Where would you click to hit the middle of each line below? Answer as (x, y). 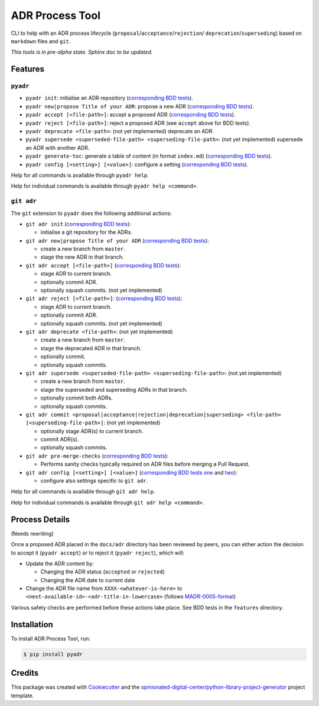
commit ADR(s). (60, 439)
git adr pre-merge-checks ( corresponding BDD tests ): (97, 456)
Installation (32, 624)
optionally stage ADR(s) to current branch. (92, 431)
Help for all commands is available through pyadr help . (80, 175)
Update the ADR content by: (60, 563)
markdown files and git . (41, 41)
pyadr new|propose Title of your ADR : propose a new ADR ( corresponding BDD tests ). (140, 106)
